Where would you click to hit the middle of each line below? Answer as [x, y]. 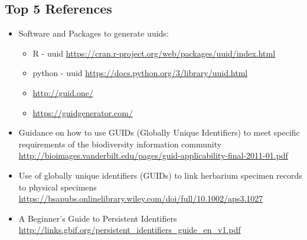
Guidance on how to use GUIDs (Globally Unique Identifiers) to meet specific [159, 132]
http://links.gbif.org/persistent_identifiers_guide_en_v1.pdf [130, 230]
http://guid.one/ [63, 92]
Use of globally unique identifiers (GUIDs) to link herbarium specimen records [160, 175]
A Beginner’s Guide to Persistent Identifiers [98, 218]
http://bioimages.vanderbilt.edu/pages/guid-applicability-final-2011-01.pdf [153, 155]
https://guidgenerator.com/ [83, 112]
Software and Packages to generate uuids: [94, 33]
